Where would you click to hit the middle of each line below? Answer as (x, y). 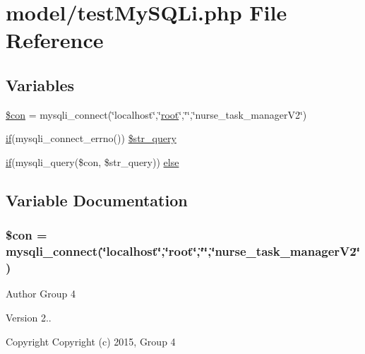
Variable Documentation (97, 200)
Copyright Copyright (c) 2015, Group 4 (91, 341)
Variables (40, 84)
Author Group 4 (41, 294)
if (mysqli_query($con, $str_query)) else (92, 161)
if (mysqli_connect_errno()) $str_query (91, 138)
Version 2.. (29, 317)
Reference (55, 40)
